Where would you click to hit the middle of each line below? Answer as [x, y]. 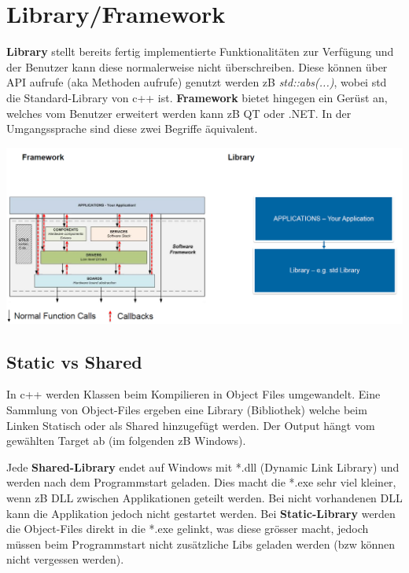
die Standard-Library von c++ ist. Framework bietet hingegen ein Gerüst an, [197, 97]
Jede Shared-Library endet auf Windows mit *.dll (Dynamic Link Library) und [203, 466]
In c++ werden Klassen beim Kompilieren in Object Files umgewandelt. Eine [193, 394]
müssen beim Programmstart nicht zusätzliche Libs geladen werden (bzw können [201, 544]
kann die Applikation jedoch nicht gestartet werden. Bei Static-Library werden [201, 513]
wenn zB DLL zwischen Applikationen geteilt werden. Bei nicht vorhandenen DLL [204, 497]
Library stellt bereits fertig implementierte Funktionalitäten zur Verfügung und [200, 51]
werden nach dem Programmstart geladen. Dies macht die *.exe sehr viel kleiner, [201, 482]
